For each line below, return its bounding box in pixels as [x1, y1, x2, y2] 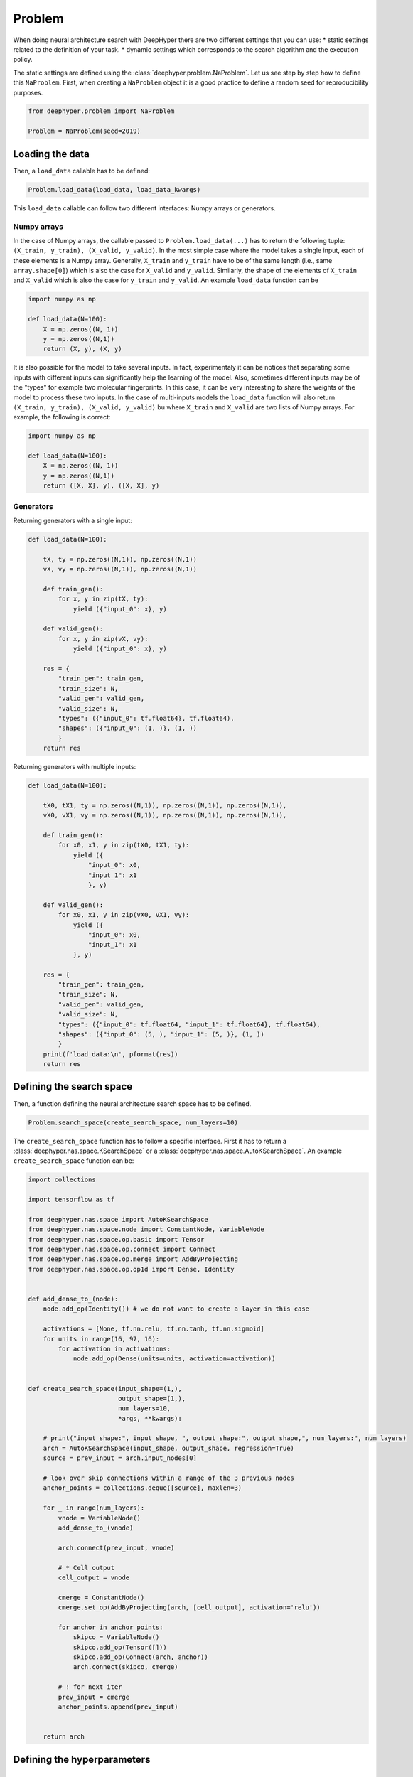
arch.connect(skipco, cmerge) [73, 1663, 178, 1671]
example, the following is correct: [13, 413, 111, 422]
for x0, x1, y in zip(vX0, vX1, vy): [58, 911, 190, 919]
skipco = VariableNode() [73, 1633, 160, 1641]
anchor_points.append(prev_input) [58, 1703, 178, 1711]
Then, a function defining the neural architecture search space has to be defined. [13, 1099, 252, 1108]
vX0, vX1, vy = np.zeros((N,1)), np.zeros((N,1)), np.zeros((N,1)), [43, 811, 287, 820]
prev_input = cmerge [58, 1692, 130, 1701]
